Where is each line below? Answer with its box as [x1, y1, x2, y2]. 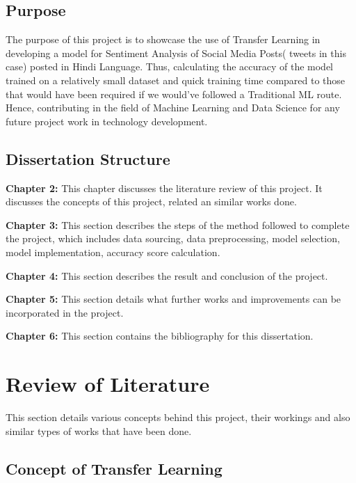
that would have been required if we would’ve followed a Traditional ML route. [6, 86, 342, 101]
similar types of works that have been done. [6, 423, 192, 438]
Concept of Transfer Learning [6, 457, 222, 479]
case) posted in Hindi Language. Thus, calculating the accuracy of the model [6, 59, 334, 74]
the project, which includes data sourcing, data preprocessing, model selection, [6, 231, 340, 246]
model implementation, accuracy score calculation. [6, 244, 220, 259]
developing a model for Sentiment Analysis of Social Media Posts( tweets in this [6, 45, 346, 60]
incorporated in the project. [6, 305, 124, 319]
